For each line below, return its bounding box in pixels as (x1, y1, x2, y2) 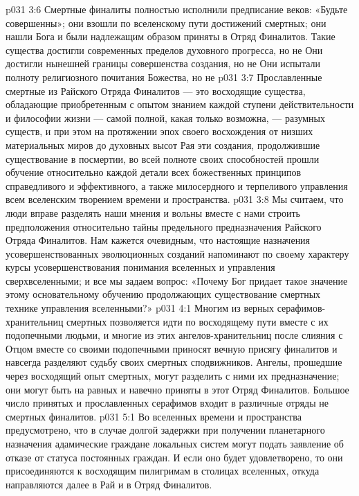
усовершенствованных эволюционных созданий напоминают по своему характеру (6, 246, 349, 260)
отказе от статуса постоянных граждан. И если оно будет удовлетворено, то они (6, 450, 343, 464)
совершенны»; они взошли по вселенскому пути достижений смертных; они (6, 15, 326, 30)
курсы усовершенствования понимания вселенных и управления (6, 260, 275, 274)
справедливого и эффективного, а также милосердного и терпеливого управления (6, 178, 348, 193)
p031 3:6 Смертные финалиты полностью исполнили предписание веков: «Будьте (6, 2, 348, 16)
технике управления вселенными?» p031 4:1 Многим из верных (6, 301, 275, 315)
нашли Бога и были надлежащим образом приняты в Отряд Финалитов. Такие (6, 29, 335, 44)
